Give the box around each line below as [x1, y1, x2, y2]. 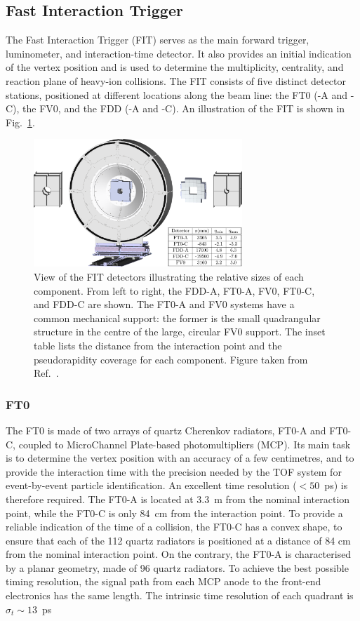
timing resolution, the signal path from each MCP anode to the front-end [6, 574, 321, 589]
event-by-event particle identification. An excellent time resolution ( [6, 478, 297, 493]
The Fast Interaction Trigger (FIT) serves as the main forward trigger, [6, 32, 309, 47]
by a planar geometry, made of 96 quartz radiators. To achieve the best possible [6, 560, 349, 575]
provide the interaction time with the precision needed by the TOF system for [6, 464, 342, 479]
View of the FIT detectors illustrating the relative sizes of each [34, 269, 304, 283]
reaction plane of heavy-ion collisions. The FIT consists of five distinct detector [6, 73, 346, 88]
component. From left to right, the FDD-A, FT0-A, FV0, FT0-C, [34, 283, 315, 298]
